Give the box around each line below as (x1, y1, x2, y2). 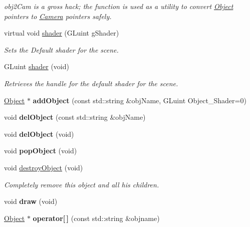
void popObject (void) (4, 145, 77, 156)
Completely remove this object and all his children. (4, 179, 159, 189)
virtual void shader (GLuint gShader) (4, 28, 119, 38)
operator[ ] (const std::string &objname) (33, 212, 160, 223)
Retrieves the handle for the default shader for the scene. (4, 78, 178, 88)
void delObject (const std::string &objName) (4, 112, 146, 122)
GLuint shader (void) (4, 61, 69, 72)
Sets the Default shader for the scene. (4, 44, 119, 55)
